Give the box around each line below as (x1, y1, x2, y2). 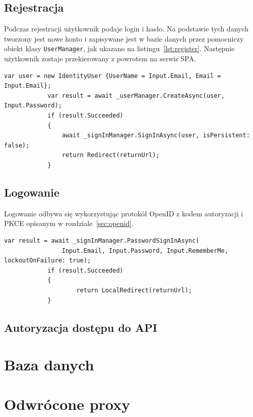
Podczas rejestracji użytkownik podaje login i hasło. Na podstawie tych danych (4, 23, 249, 34)
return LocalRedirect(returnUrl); (76, 286, 192, 294)
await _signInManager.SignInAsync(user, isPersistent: (62, 132, 250, 139)
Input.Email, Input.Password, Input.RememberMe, (62, 247, 228, 254)
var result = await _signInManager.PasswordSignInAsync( (4, 237, 199, 244)
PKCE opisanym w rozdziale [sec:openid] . (4, 218, 134, 229)
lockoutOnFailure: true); (4, 257, 91, 264)
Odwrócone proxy (4, 394, 130, 414)
